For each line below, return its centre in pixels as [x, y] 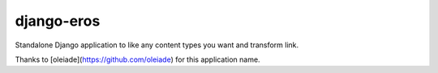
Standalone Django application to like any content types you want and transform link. [157, 45]
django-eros [58, 21]
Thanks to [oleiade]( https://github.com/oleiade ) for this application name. [137, 59]
